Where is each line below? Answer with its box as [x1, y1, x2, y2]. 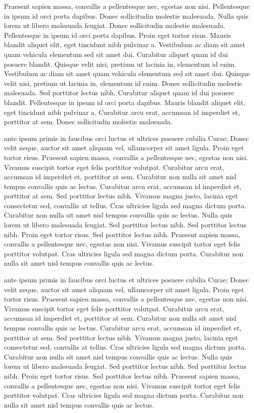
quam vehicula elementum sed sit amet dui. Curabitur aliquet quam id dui [4, 49, 228, 59]
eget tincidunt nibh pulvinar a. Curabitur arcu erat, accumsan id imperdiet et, [4, 107, 240, 117]
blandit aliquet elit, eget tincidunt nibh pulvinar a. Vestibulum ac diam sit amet [4, 39, 246, 50]
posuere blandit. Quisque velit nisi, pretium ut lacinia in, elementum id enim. [4, 58, 237, 69]
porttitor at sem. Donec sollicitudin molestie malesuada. [4, 116, 173, 127]
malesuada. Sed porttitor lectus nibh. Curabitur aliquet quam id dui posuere [4, 87, 234, 98]
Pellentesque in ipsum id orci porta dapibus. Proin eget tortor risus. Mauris [4, 29, 231, 40]
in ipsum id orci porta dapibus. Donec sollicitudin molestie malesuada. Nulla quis [4, 10, 249, 21]
